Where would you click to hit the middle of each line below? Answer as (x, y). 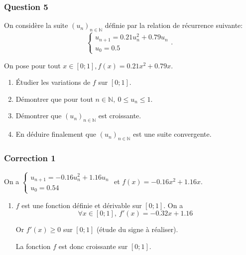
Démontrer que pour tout (54, 99)
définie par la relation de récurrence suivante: (174, 25)
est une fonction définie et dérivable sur (82, 205)
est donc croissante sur (93, 246)
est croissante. (120, 116)
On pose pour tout (32, 65)
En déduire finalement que (56, 134)
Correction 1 (30, 157)
